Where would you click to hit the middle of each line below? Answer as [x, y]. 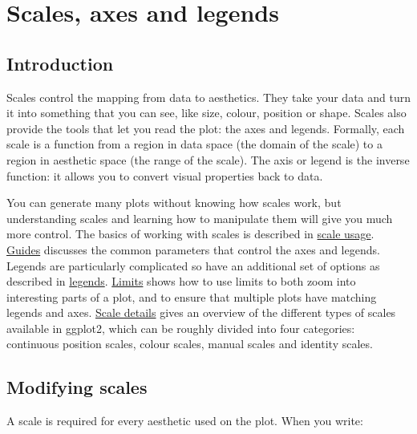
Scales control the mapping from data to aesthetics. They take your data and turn [208, 97]
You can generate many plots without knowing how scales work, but [174, 203]
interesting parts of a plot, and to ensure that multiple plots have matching [192, 296]
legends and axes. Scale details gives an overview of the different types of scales [201, 312]
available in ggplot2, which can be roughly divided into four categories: [181, 328]
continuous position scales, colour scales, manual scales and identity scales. [190, 344]
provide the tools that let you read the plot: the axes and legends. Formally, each [206, 128]
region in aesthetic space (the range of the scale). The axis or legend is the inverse [208, 159]
